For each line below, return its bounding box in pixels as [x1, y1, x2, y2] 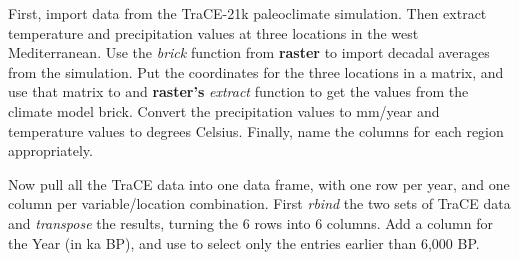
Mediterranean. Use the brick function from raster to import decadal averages [8, 42, 490, 63]
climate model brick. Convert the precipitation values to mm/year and [8, 100, 440, 121]
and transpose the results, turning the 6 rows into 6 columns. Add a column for [8, 212, 494, 233]
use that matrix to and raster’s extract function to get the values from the [8, 81, 469, 102]
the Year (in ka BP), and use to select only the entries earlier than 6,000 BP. [8, 232, 480, 253]
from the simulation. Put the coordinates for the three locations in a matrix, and [8, 61, 504, 82]
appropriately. [8, 140, 93, 161]
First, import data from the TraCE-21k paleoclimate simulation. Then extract [8, 3, 487, 23]
